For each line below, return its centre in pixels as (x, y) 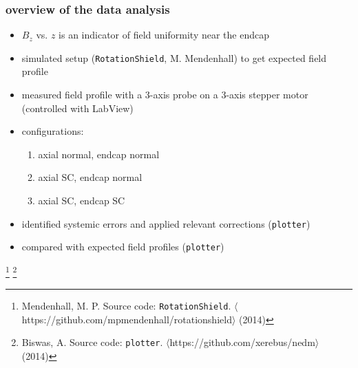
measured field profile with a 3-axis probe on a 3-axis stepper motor (165, 95)
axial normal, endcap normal (99, 154)
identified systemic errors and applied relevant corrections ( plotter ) (166, 223)
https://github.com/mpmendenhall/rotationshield (127, 319)
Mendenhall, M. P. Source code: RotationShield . (126, 306)
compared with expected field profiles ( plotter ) (123, 247)
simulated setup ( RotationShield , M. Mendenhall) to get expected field (174, 57)
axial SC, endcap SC (82, 201)
